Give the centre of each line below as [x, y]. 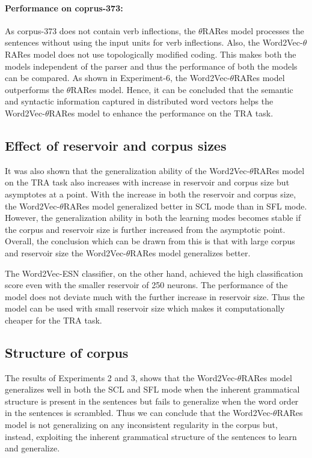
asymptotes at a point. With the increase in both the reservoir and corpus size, [151, 194]
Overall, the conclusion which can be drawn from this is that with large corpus [150, 241]
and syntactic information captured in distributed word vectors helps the [139, 101]
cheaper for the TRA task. [54, 320]
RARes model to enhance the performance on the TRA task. [161, 113]
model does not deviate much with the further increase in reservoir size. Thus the [155, 296]
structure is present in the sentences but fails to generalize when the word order [152, 401]
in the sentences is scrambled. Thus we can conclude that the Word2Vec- [139, 413]
